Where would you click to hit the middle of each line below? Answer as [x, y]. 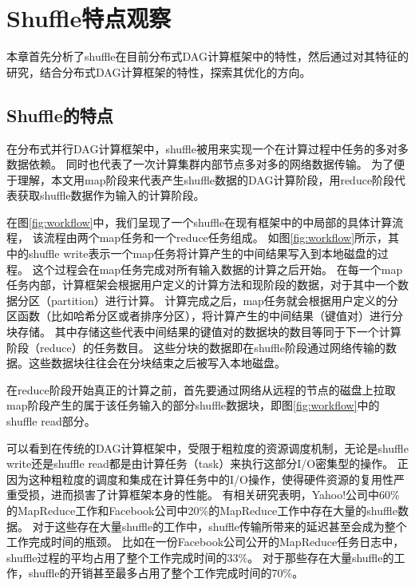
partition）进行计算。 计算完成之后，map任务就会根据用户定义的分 [224, 300]
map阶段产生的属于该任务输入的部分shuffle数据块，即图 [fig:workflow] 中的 [193, 405]
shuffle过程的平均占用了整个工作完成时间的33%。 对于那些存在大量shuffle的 [200, 557]
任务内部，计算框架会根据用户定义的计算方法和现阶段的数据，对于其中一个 [202, 285]
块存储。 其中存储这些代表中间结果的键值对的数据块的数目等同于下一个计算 [204, 332]
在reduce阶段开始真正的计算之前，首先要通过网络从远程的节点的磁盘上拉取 [201, 389]
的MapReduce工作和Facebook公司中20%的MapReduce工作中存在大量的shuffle [202, 510]
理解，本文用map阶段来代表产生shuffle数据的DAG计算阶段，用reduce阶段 [206, 179]
